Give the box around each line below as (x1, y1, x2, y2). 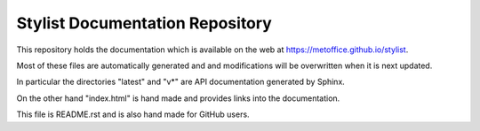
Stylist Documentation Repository (16, 13, 273, 33)
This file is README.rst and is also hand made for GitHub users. (16, 109, 250, 119)
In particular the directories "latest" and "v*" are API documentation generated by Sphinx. (16, 76, 346, 88)
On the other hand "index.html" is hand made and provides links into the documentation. (16, 93, 340, 104)
